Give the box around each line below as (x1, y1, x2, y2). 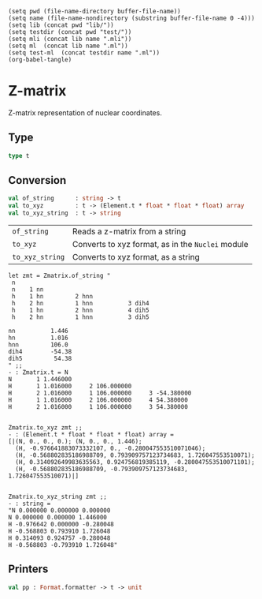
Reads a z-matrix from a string (72, 226, 186, 237)
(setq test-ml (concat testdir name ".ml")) (8, 49, 160, 57)
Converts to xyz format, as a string (72, 252, 200, 263)
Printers (8, 563, 49, 576)
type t (8, 152, 30, 159)
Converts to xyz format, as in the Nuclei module (72, 239, 249, 250)
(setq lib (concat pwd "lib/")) (8, 21, 114, 29)
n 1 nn (11, 286, 44, 294)
